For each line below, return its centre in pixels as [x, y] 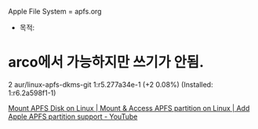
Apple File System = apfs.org [55, 11]
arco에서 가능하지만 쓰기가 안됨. [106, 63]
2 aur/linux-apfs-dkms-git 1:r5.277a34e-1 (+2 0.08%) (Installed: [111, 84]
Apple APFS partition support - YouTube [73, 116]
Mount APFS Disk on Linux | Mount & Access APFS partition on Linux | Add [129, 108]
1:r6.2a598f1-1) [32, 93]
